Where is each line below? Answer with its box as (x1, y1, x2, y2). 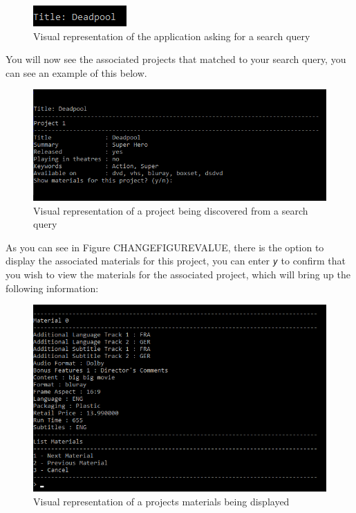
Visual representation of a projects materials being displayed (33, 494, 290, 508)
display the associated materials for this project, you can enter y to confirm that (6, 253, 346, 268)
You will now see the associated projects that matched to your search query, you (6, 52, 346, 66)
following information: (6, 280, 99, 295)
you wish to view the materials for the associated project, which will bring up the (6, 267, 351, 282)
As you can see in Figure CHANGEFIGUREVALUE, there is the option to (6, 240, 324, 254)
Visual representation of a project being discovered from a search (33, 203, 308, 217)
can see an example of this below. (6, 65, 147, 80)
